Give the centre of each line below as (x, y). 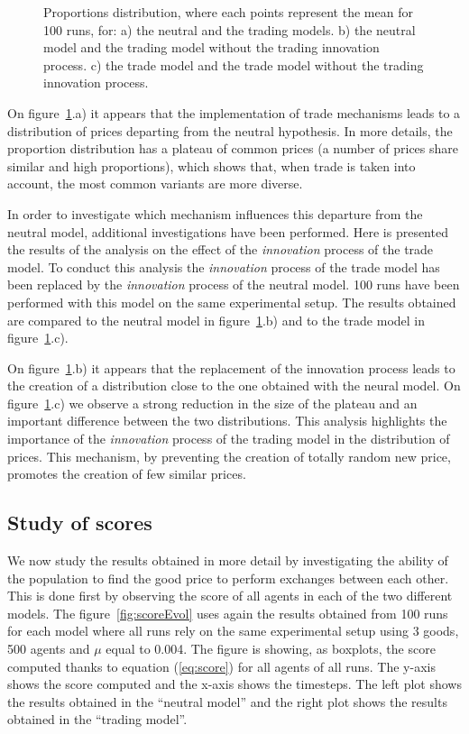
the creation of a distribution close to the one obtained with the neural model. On (234, 385)
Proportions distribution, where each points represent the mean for (228, 12)
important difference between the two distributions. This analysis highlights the (227, 421)
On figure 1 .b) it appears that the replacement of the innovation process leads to (231, 367)
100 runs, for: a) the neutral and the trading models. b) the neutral (230, 29)
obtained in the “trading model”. (97, 719)
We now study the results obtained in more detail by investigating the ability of (228, 560)
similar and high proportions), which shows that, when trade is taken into (212, 165)
